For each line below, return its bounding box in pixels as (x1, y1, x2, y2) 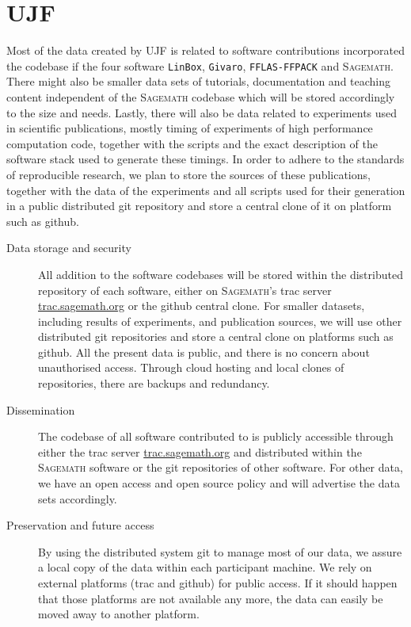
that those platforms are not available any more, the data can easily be (38, 590, 383, 606)
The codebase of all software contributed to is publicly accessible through (38, 428, 394, 445)
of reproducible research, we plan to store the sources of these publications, (6, 166, 371, 182)
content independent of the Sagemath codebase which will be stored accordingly (6, 88, 395, 105)
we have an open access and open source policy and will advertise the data (38, 475, 400, 491)
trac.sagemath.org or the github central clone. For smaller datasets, (38, 297, 365, 314)
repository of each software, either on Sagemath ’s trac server (38, 281, 332, 298)
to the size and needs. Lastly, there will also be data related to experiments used (6, 104, 398, 120)
